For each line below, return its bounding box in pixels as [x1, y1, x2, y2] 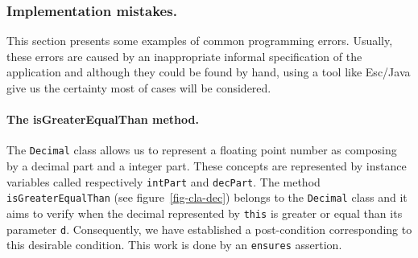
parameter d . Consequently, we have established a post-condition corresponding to [6, 220, 412, 237]
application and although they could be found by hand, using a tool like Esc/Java [6, 63, 411, 80]
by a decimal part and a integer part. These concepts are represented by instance [6, 158, 407, 174]
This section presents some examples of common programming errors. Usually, [6, 32, 393, 49]
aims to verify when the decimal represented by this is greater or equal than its [6, 204, 403, 221]
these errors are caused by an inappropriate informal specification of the [6, 47, 362, 64]
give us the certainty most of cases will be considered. [6, 80, 271, 96]
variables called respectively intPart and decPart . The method [6, 173, 321, 190]
